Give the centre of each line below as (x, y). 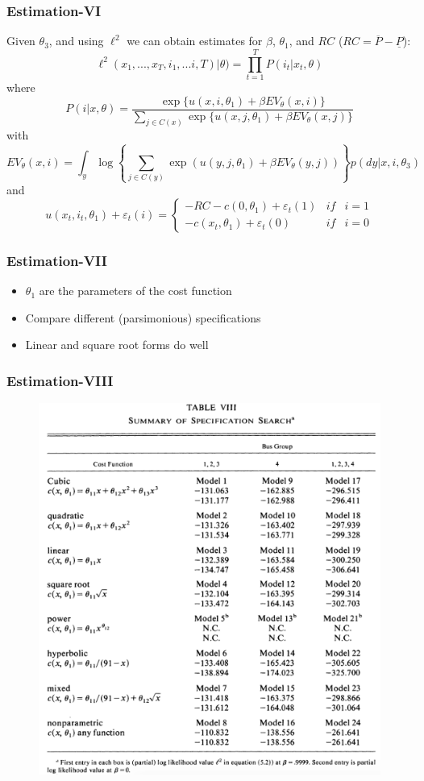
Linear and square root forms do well (117, 345)
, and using (76, 41)
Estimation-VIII (60, 380)
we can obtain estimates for (195, 41)
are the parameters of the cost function (135, 291)
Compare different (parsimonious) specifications (143, 317)
